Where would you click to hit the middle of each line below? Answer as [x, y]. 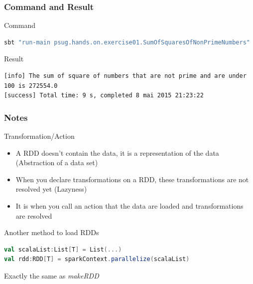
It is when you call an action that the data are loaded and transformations [129, 205]
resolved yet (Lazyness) [51, 189]
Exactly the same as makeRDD [52, 275]
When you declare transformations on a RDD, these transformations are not [132, 179]
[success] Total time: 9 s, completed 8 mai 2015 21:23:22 [104, 96]
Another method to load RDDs [52, 232]
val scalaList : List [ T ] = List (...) [63, 249]
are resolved [34, 215]
